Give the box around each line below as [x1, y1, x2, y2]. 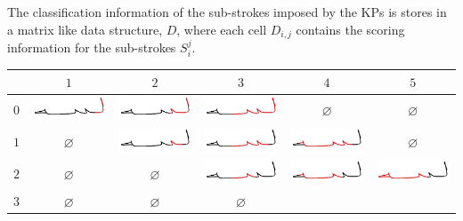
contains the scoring [296, 20, 405, 38]
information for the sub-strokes [7, 38, 176, 57]
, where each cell [176, 20, 267, 38]
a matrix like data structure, [7, 20, 163, 38]
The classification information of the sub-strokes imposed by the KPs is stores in [7, 3, 447, 20]
